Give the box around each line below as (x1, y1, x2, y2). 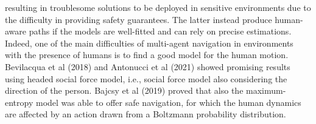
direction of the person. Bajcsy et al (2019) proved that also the (5, 84, 244, 97)
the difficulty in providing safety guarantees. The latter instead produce (5, 13, 272, 25)
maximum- (246, 84, 286, 97)
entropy (5, 96, 33, 108)
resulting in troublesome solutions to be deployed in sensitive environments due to (5, 1, 311, 13)
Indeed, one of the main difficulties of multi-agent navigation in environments (5, 36, 293, 49)
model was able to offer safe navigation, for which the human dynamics (35, 96, 301, 108)
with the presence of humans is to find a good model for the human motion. (5, 48, 289, 61)
